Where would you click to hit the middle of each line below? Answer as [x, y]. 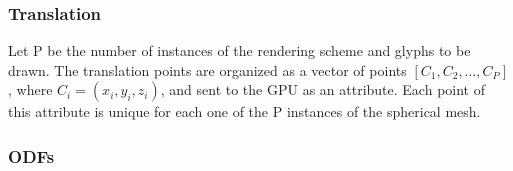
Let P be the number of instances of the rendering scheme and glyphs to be [239, 50]
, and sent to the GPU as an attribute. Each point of [322, 89]
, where [30, 89]
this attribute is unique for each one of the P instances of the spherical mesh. [244, 111]
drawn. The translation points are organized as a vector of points [207, 69]
